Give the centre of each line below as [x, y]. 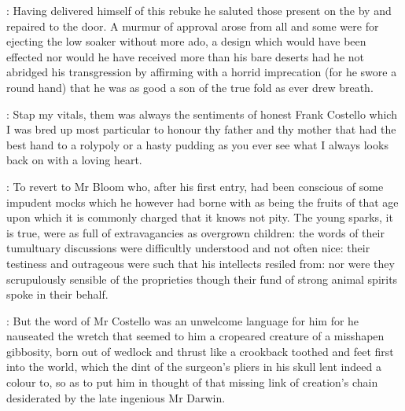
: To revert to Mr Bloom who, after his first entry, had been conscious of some [195, 186]
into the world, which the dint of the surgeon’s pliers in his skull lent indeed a [194, 367]
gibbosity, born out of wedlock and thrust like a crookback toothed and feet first [200, 351]
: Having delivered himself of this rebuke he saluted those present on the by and [199, 10]
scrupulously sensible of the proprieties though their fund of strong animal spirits [202, 279]
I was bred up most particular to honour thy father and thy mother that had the [201, 129]
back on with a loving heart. [74, 160]
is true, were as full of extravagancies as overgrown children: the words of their [195, 232]
